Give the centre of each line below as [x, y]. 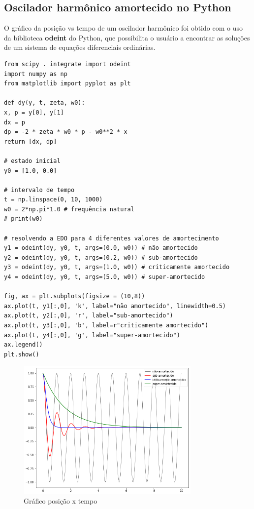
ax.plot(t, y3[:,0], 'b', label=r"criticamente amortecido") [106, 326]
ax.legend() [23, 345]
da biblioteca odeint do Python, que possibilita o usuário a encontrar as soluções [127, 37]
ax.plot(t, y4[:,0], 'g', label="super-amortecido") [92, 335]
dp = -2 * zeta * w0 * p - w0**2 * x [66, 132]
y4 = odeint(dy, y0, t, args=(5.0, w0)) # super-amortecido [105, 277]
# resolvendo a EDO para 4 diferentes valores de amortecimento [111, 238]
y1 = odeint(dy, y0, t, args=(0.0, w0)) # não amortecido [101, 248]
